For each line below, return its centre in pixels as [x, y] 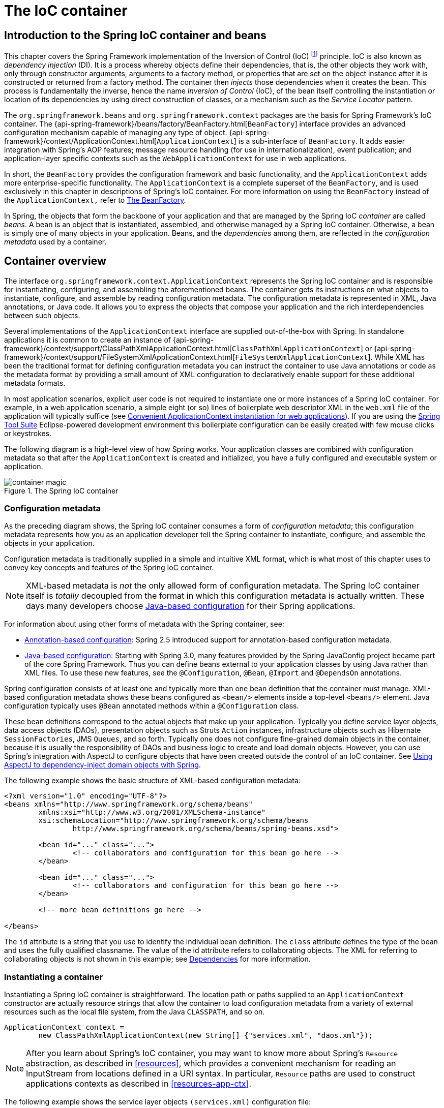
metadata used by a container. [55, 241]
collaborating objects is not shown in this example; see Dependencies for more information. [157, 959]
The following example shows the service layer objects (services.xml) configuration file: [157, 1102]
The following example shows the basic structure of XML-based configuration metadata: [152, 781]
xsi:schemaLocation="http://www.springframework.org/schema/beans [173, 821]
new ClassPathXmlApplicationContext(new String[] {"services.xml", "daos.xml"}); [205, 1036]
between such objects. [42, 315]
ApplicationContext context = [64, 1027]
